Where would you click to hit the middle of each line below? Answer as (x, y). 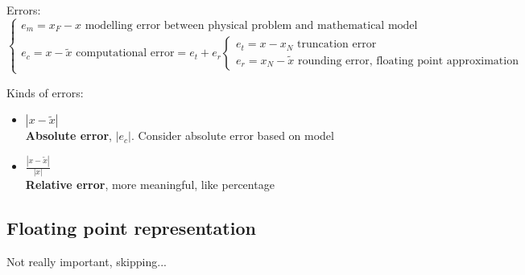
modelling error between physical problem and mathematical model (251, 25)
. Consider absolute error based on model (232, 135)
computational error (125, 53)
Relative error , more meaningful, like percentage (150, 185)
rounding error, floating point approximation (408, 61)
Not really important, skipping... (87, 262)
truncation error (337, 45)
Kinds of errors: (45, 92)
